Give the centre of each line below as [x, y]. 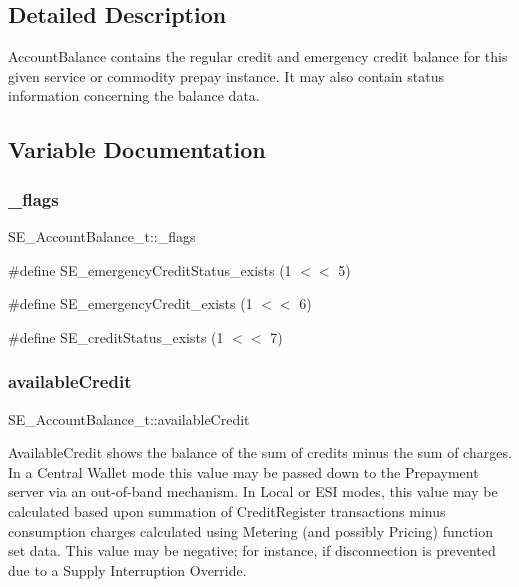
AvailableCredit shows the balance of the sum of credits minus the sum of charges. [260, 452]
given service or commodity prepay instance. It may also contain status [226, 75]
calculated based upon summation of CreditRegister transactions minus [227, 510]
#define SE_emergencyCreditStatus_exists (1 [150, 269]
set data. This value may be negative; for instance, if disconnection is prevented [252, 550]
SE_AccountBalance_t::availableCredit [129, 418]
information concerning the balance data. [134, 95]
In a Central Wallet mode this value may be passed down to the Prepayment [243, 471]
